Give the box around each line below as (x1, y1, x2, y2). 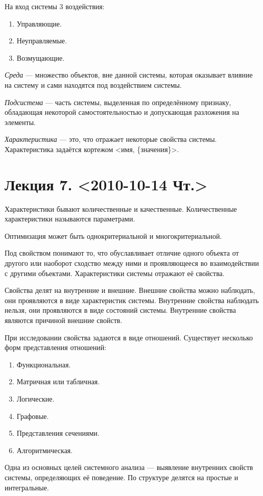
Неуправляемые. (16, 35, 67, 46)
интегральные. (5, 482, 49, 492)
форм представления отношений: (5, 342, 107, 353)
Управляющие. (16, 18, 62, 29)
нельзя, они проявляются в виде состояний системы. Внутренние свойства (5, 305, 236, 315)
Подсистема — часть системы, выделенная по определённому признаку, (5, 96, 231, 107)
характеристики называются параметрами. (5, 213, 135, 224)
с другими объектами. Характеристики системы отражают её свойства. (5, 267, 225, 278)
